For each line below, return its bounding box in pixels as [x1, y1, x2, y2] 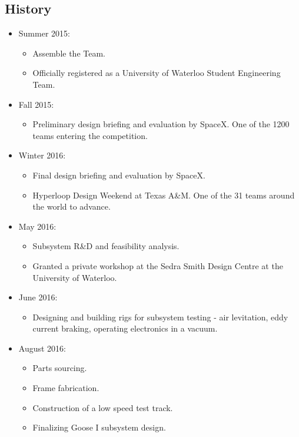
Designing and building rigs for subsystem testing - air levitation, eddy [32, 310, 288, 323]
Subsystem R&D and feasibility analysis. [32, 240, 180, 252]
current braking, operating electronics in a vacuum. [32, 322, 218, 335]
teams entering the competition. [32, 129, 148, 141]
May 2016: [18, 220, 57, 232]
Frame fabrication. [32, 382, 99, 394]
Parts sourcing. [32, 362, 87, 374]
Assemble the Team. [32, 47, 105, 59]
